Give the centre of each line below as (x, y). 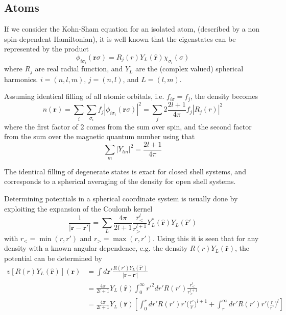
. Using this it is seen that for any (206, 238)
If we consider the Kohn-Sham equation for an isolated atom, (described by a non (132, 29)
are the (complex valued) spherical (189, 69)
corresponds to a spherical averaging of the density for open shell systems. (120, 181)
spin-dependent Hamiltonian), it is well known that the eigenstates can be (120, 38)
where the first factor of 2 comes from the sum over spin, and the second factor (128, 126)
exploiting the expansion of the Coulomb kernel (78, 208)
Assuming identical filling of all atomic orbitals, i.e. (84, 96)
